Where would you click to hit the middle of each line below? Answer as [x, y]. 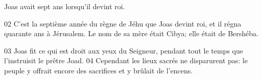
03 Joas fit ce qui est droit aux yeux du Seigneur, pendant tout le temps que [124, 50]
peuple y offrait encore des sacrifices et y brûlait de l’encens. [99, 70]
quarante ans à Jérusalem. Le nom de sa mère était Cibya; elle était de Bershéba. [131, 33]
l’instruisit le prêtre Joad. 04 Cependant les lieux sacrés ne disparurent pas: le [126, 60]
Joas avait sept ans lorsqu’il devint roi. [65, 6]
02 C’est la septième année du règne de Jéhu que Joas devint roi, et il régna [123, 23]
